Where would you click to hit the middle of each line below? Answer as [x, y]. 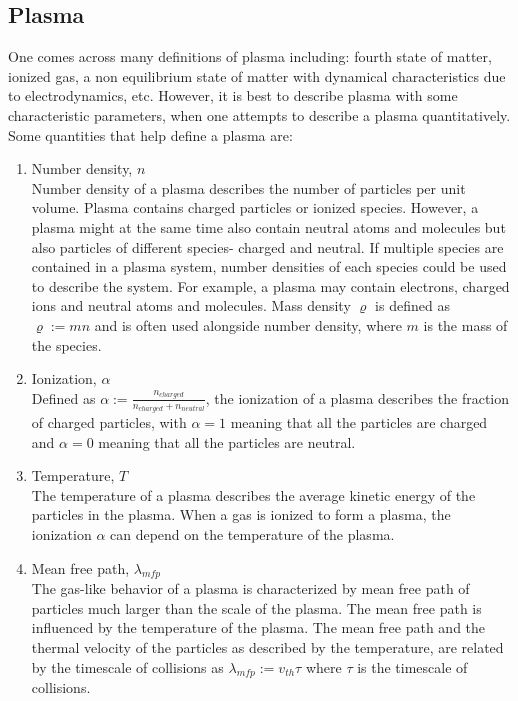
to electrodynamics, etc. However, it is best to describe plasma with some [233, 95]
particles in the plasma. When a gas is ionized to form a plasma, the [241, 514]
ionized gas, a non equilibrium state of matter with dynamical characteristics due [257, 75]
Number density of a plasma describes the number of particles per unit [248, 187]
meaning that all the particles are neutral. [227, 441]
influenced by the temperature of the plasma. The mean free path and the [258, 627]
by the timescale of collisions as [127, 666]
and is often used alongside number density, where [248, 324]
